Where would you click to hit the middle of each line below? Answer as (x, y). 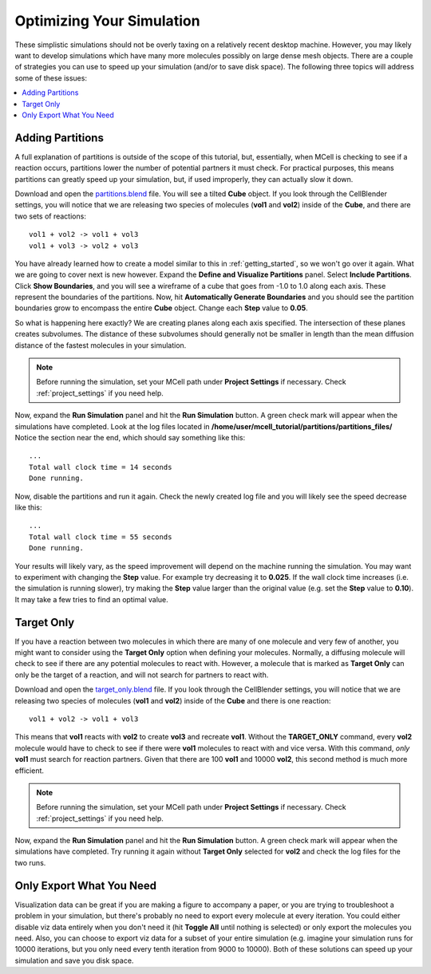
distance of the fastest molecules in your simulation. (101, 345)
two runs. (30, 862)
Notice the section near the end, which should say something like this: (130, 438)
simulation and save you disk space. (74, 960)
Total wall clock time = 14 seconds (101, 467)
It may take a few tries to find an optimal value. (92, 599)
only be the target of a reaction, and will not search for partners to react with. (142, 675)
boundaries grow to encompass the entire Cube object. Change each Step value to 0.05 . (161, 308)
